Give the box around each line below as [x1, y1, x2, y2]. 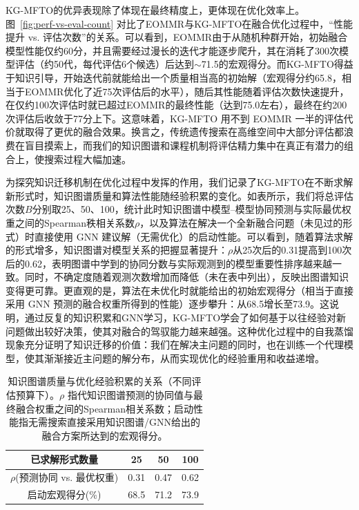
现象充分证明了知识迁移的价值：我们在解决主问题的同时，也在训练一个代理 [6, 337, 344, 352]
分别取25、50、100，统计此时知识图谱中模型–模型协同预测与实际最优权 [32, 202, 351, 216]
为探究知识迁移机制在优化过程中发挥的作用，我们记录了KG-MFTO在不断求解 [6, 175, 353, 189]
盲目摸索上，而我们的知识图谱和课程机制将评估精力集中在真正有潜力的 [24, 138, 344, 152]
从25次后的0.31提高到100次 [233, 243, 352, 257]
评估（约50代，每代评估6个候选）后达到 [14, 57, 194, 71]
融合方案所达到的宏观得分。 [41, 428, 168, 442]
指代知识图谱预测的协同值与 [67, 388, 193, 402]
